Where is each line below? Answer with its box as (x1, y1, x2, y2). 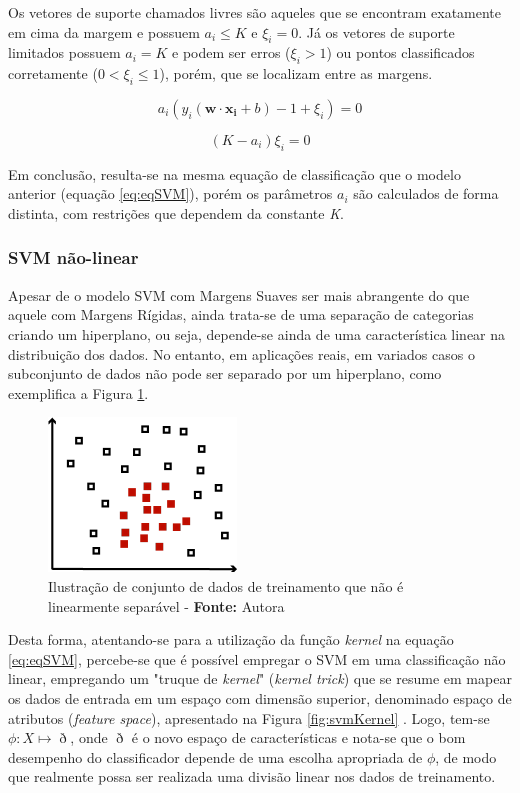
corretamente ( (8, 63, 98, 84)
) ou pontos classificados (326, 42, 475, 63)
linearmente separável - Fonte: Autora (48, 595, 285, 616)
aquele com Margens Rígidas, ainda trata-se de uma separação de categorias (8, 304, 474, 325)
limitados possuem (8, 42, 121, 63)
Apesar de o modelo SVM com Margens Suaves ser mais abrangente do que (8, 284, 470, 305)
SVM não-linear (8, 245, 139, 270)
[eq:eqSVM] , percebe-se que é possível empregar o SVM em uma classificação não (8, 648, 506, 669)
